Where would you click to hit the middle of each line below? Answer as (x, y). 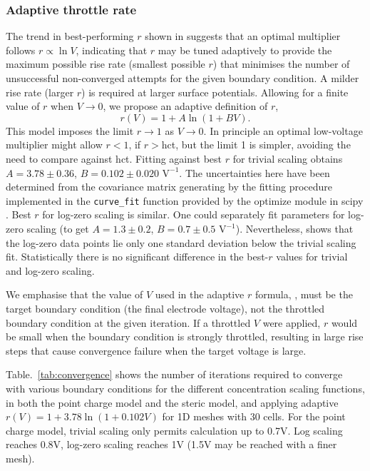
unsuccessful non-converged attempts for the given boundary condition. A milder (183, 78)
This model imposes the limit (70, 130)
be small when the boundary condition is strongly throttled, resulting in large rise (185, 336)
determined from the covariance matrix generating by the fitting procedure (169, 187)
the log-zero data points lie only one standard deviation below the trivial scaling (181, 242)
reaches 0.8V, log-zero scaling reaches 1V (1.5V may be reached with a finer (171, 444)
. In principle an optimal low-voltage (283, 130)
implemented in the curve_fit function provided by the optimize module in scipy (185, 200)
